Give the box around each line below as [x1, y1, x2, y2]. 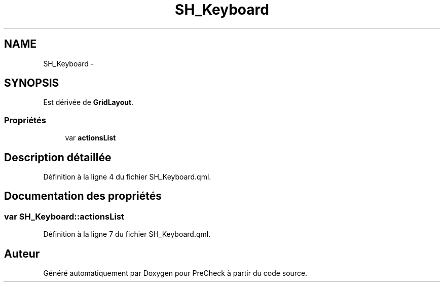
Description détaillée [4, 151, 112, 164]
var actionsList [65, 133, 116, 142]
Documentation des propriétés [4, 190, 162, 203]
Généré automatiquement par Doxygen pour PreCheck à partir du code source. [43, 269, 308, 278]
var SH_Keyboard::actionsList [4, 211, 124, 222]
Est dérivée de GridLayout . [43, 98, 134, 107]
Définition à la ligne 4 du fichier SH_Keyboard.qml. [43, 172, 211, 182]
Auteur [4, 247, 40, 260]
